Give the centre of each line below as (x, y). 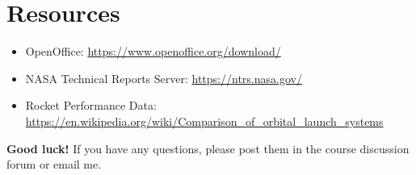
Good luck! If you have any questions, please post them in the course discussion (208, 148)
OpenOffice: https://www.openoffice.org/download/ (153, 51)
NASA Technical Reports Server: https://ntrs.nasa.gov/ (164, 78)
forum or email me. (54, 164)
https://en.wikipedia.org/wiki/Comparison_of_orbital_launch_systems (204, 121)
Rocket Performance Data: (91, 105)
